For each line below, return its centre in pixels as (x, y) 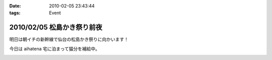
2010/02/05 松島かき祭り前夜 (56, 27)
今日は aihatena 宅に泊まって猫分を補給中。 (55, 48)
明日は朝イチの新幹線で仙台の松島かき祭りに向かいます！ (69, 39)
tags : (15, 13)
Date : (15, 6)
